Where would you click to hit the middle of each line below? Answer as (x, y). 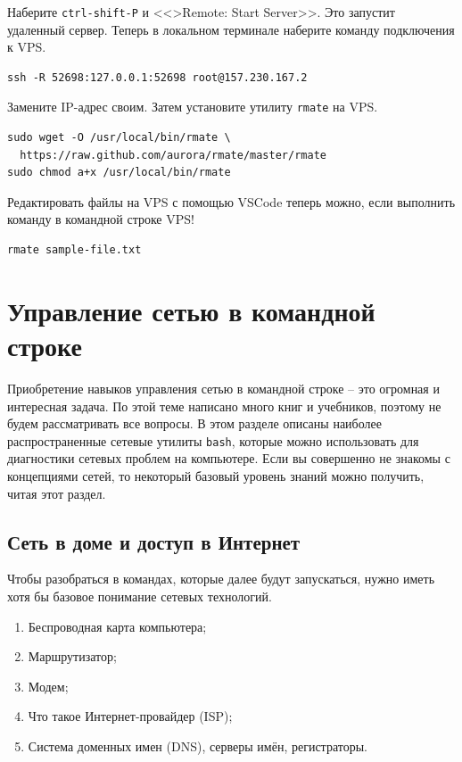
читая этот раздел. (57, 493)
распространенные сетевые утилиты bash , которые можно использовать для (213, 440)
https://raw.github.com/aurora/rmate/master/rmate (173, 155)
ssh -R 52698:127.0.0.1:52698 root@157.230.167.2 (157, 77)
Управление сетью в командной (191, 310)
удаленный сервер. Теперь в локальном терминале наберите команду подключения (231, 29)
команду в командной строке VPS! (101, 219)
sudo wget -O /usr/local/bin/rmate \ (119, 138)
